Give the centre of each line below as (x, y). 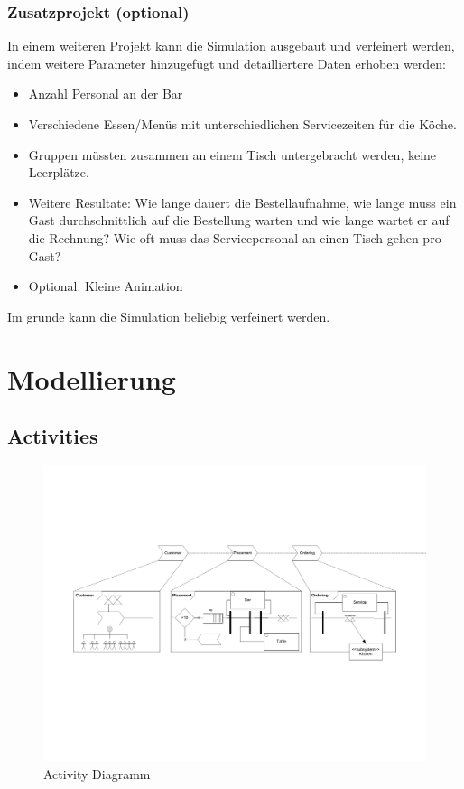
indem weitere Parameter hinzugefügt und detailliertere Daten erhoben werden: (227, 63)
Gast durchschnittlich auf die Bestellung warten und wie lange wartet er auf (239, 220)
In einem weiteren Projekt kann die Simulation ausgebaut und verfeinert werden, (231, 46)
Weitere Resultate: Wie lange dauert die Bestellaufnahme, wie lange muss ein (242, 202)
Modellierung (92, 378)
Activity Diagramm (97, 774)
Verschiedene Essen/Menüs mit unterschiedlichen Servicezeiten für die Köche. (242, 124)
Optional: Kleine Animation (106, 286)
